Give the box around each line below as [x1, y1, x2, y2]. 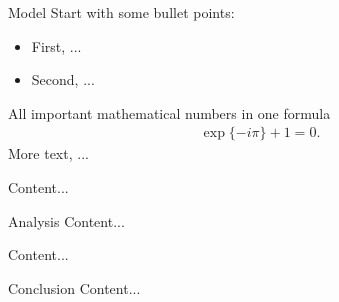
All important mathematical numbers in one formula [8, 102, 331, 123]
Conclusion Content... [8, 277, 141, 298]
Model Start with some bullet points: [8, 2, 235, 22]
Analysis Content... [8, 210, 125, 231]
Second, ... [31, 69, 95, 90]
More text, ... [8, 143, 89, 164]
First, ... [31, 35, 82, 56]
